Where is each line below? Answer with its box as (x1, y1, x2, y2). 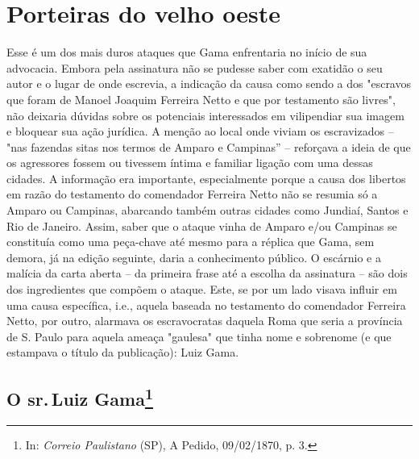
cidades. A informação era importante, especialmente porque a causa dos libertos (6, 169, 406, 186)
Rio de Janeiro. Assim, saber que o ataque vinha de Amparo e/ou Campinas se (6, 217, 397, 234)
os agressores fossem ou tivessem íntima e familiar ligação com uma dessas (6, 154, 373, 171)
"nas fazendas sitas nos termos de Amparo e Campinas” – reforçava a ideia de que (6, 138, 411, 155)
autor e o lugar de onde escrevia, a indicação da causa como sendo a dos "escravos (6, 75, 411, 92)
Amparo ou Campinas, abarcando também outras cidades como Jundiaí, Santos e (6, 202, 409, 219)
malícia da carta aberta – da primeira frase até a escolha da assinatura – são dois (6, 265, 408, 282)
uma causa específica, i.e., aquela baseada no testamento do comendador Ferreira (6, 296, 406, 313)
